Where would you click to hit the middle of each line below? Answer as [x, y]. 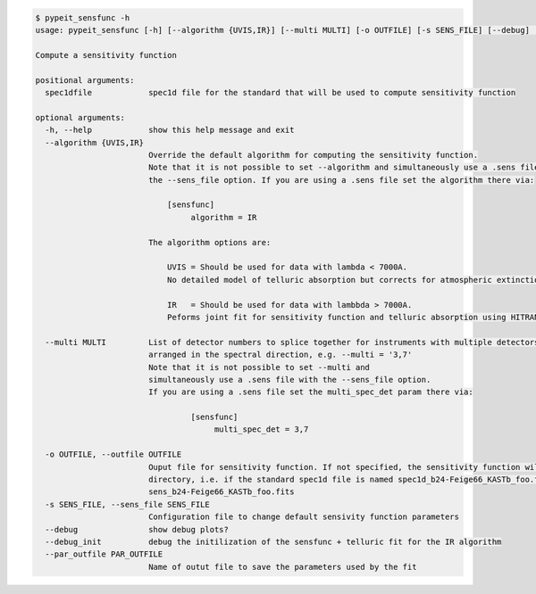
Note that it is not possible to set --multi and [259, 367]
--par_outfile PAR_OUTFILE [104, 554]
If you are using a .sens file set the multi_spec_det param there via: [310, 392]
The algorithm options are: [209, 242]
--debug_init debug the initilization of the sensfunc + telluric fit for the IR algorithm [273, 542]
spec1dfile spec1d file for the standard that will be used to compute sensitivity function [281, 92]
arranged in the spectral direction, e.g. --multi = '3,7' [280, 355]
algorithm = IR [224, 217]
